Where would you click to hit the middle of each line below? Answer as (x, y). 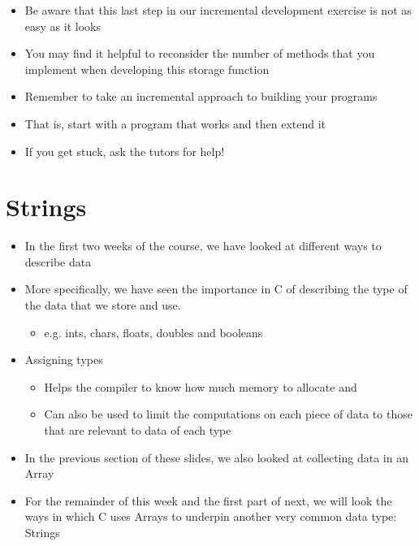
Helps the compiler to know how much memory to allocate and (201, 386)
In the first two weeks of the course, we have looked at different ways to (203, 246)
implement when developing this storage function (147, 69)
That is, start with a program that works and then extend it (175, 123)
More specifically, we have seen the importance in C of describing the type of (216, 289)
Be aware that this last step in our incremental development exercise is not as (218, 10)
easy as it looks (63, 26)
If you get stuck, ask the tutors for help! (125, 151)
